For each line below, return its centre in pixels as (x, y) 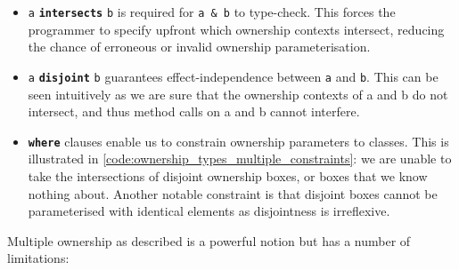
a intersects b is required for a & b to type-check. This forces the (212, 12)
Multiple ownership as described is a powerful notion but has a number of (209, 240)
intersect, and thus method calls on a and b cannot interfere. (194, 111)
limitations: (38, 258)
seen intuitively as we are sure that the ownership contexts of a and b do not (238, 94)
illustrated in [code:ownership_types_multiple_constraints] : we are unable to (240, 159)
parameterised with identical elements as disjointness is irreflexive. (209, 211)
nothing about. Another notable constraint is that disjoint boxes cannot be (233, 193)
